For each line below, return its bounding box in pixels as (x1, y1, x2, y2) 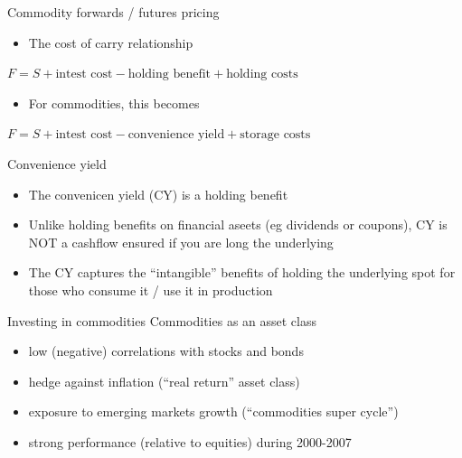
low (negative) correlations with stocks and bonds (28, 341, 304, 360)
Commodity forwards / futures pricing (7, 3, 220, 21)
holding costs (226, 68, 298, 81)
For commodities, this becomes (28, 93, 200, 112)
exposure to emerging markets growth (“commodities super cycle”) (28, 402, 399, 421)
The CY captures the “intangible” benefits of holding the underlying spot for (28, 263, 456, 282)
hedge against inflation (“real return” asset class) (28, 371, 300, 390)
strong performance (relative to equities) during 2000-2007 (28, 432, 352, 451)
